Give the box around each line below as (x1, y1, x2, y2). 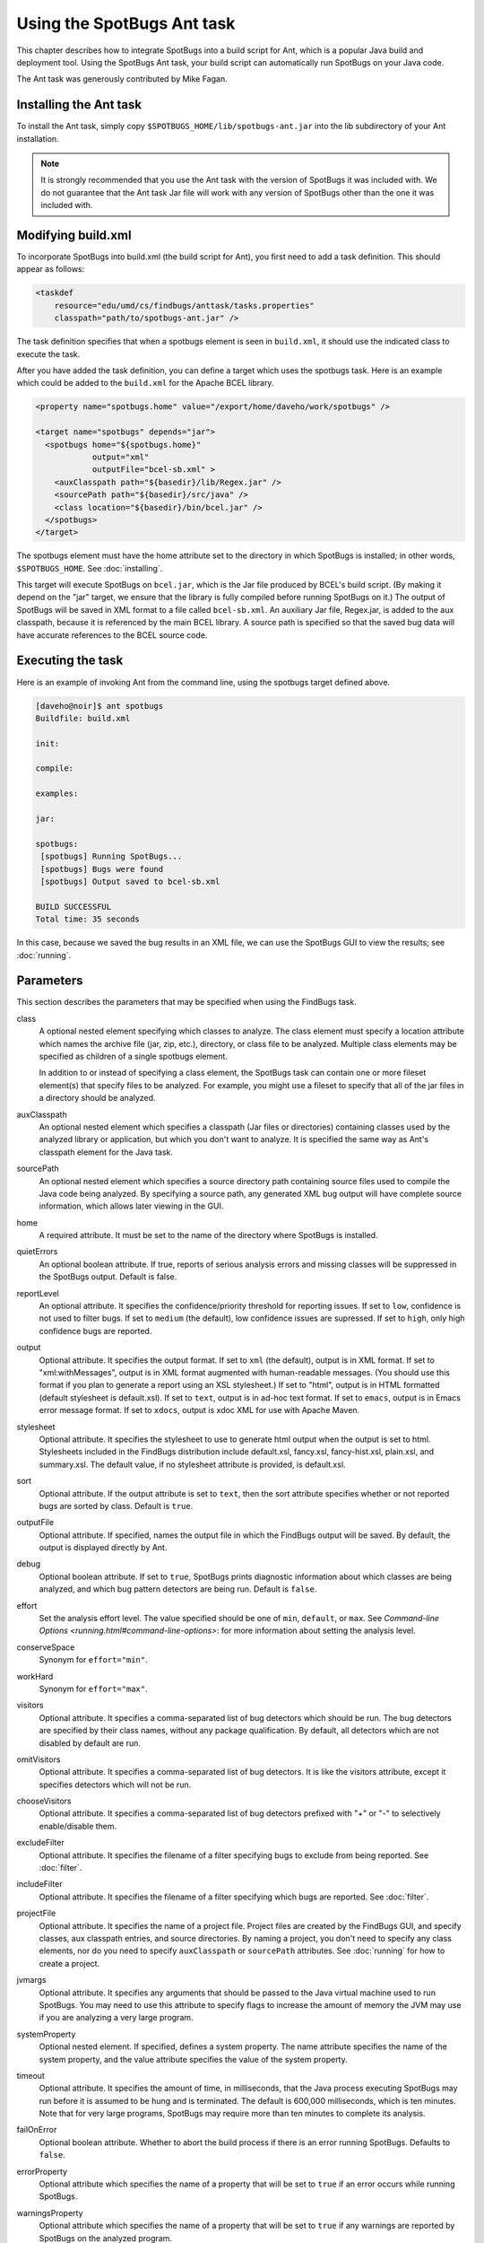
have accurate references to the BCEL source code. (16, 629, 208, 641)
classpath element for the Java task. (39, 1147, 174, 1157)
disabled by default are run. (39, 1737, 141, 1749)
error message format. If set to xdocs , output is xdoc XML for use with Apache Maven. (39, 1405, 360, 1416)
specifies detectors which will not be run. (39, 1779, 192, 1790)
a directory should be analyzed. (39, 1093, 156, 1104)
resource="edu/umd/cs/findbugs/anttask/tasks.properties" (54, 301, 315, 310)
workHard (16, 1671, 54, 1681)
